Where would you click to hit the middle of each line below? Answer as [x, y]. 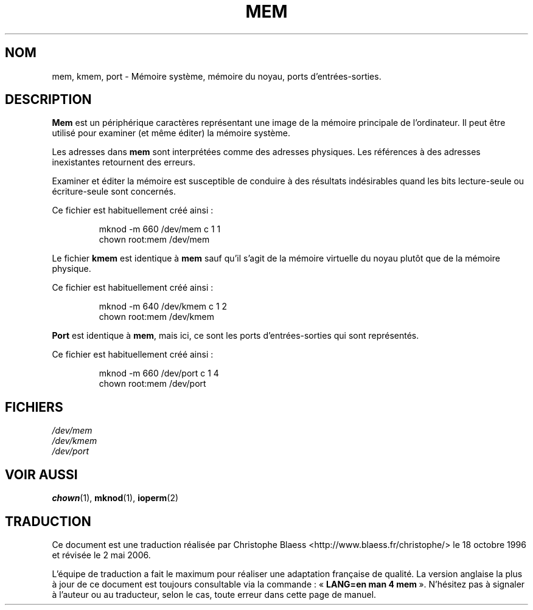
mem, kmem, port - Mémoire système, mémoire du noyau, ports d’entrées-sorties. [217, 76]
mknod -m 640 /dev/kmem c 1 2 [163, 307]
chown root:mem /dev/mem [154, 240]
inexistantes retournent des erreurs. [124, 162]
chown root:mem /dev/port [152, 384]
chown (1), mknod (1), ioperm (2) [115, 498]
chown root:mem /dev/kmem [156, 317]
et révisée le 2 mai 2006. [101, 555]
